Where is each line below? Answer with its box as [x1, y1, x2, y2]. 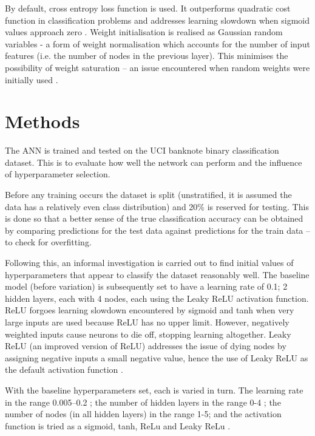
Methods [5, 109, 80, 134]
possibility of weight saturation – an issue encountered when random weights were [5, 61, 310, 73]
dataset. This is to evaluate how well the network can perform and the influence [5, 155, 302, 168]
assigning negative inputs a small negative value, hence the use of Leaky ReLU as [5, 351, 308, 364]
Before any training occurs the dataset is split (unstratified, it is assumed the [5, 188, 292, 201]
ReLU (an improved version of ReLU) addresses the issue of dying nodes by [5, 339, 286, 352]
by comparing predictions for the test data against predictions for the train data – [5, 223, 311, 236]
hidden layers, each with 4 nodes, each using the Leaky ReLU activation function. [5, 291, 309, 304]
